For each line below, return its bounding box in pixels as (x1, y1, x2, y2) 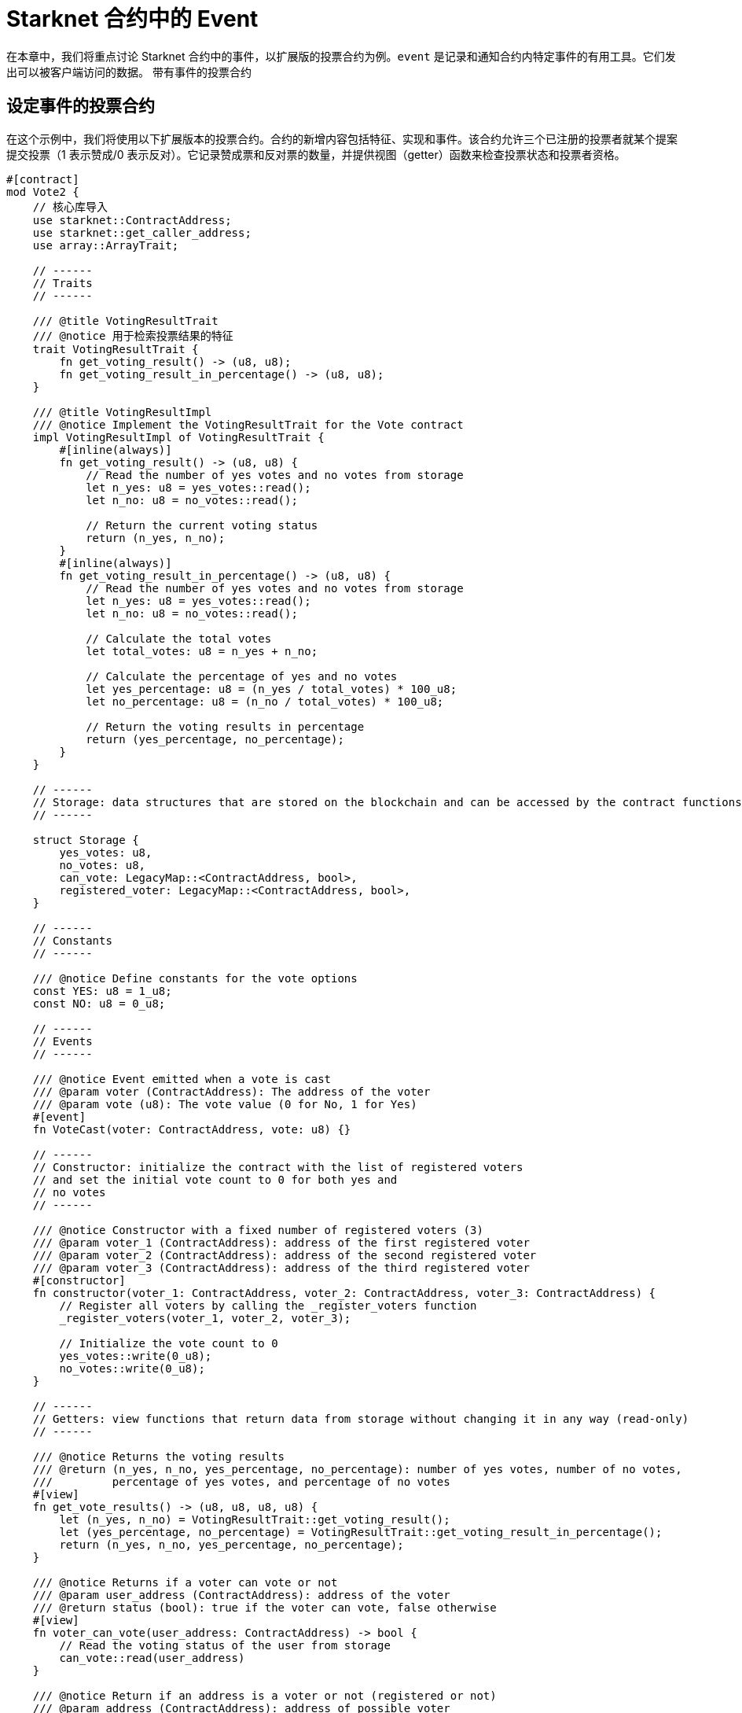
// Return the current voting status (86, 518, 318, 532)
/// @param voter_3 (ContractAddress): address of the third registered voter (32, 1261, 530, 1274)
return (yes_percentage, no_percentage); (86, 732, 344, 746)
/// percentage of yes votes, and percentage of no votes (32, 1475, 450, 1488)
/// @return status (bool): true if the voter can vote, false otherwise (32, 1601, 497, 1614)
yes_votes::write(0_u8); (59, 1349, 212, 1362)
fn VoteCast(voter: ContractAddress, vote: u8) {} (32, 1122, 351, 1136)
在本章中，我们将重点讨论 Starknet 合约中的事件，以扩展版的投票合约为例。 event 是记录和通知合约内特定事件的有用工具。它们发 (6, 49, 676, 63)
